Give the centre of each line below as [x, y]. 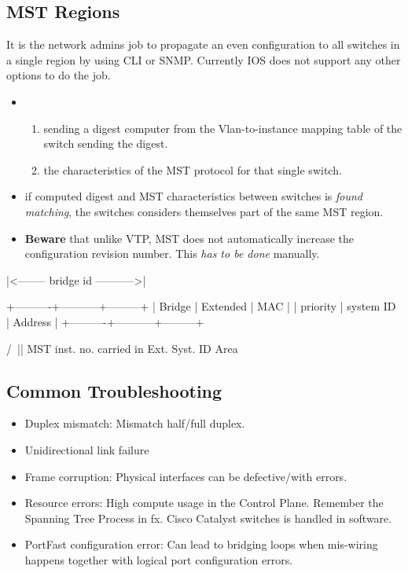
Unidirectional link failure [87, 449]
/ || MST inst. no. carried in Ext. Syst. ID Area [122, 348]
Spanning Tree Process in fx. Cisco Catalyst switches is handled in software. [208, 518]
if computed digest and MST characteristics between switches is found [194, 196]
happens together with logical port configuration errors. [159, 559]
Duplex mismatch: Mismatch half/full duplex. [135, 423]
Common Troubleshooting [114, 390]
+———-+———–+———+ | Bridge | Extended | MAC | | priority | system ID [201, 306]
